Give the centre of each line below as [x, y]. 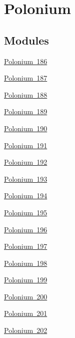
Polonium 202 [26, 330]
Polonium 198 [26, 263]
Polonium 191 [26, 145]
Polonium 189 [26, 111]
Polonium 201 [26, 313]
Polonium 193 [26, 179]
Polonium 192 [26, 162]
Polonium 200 [26, 296]
